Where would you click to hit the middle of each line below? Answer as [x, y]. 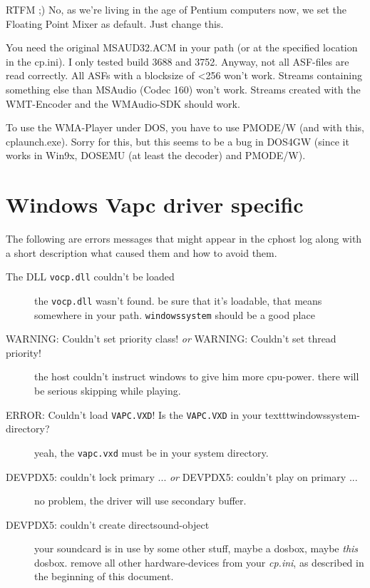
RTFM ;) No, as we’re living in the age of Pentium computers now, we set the [176, 9]
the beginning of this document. [104, 576]
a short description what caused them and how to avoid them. [142, 252]
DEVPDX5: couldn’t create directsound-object [108, 524]
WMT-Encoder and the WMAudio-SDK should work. [123, 103]
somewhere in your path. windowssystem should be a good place [175, 314]
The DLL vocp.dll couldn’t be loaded [90, 277]
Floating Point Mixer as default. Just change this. [115, 23]
